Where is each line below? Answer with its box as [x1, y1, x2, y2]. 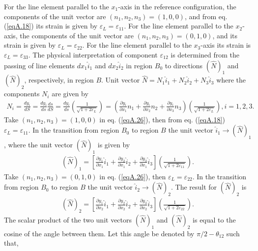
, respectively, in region [24, 75, 94, 85]
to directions [165, 60, 203, 70]
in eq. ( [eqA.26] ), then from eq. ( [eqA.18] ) [99, 114, 225, 124]
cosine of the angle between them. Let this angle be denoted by [4, 228, 195, 238]
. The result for [171, 182, 217, 192]
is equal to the [193, 215, 236, 225]
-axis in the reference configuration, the [118, 1, 236, 11]
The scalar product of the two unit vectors [4, 215, 132, 225]
